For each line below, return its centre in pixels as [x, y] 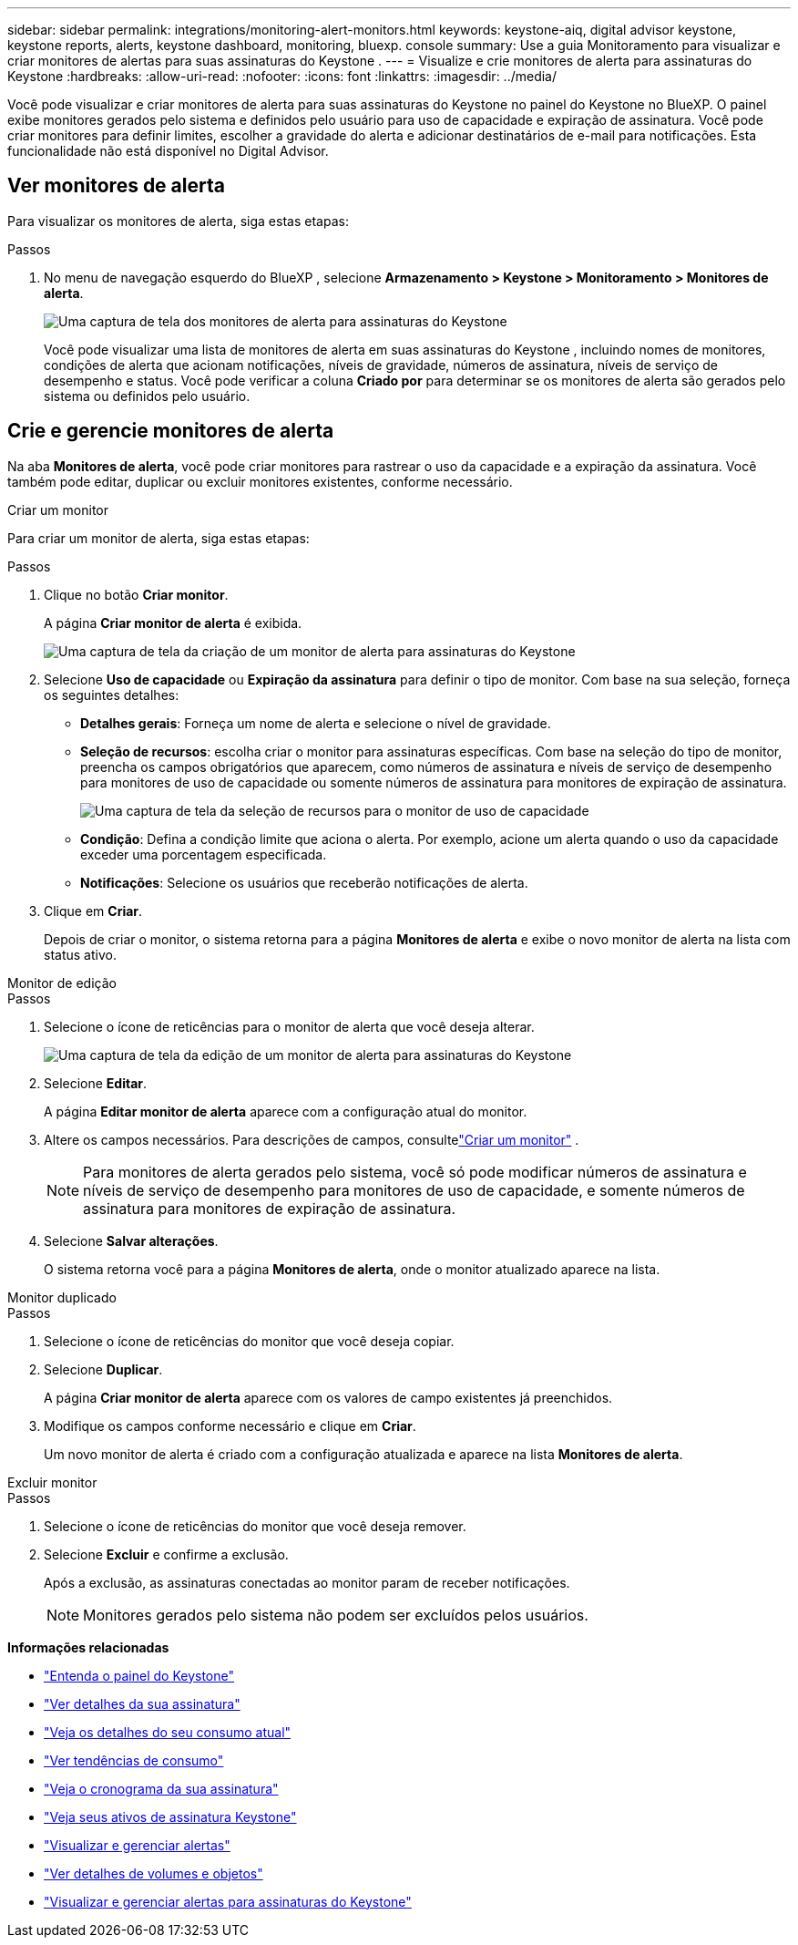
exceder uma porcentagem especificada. [204, 854]
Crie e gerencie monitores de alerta [171, 431]
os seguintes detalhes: [112, 695]
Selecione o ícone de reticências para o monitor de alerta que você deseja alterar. [289, 1026]
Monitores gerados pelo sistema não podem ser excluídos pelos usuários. [336, 1615]
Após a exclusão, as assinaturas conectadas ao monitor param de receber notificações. [307, 1582]
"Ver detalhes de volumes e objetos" [153, 1873]
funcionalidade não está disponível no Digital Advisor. [168, 151]
